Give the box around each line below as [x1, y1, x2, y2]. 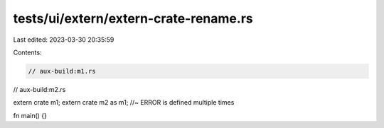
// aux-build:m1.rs [28, 67, 96, 75]
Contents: [13, 48, 42, 57]
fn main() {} [13, 111, 48, 120]
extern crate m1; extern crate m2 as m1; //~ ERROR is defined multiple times [13, 98, 235, 107]
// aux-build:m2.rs [13, 85, 66, 93]
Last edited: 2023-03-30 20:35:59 [13, 35, 114, 44]
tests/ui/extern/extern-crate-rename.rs [13, 11, 253, 26]
